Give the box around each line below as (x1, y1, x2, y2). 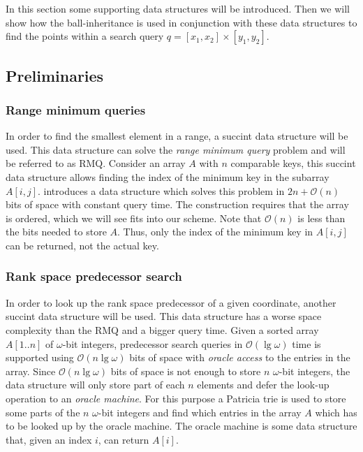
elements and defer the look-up (197, 377, 329, 392)
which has (315, 404, 357, 419)
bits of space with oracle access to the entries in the (129, 350, 350, 365)
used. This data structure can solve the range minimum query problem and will (6, 142, 346, 156)
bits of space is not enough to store (110, 363, 261, 378)
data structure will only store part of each (6, 377, 185, 392)
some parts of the (6, 404, 80, 419)
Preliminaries (6, 64, 104, 86)
